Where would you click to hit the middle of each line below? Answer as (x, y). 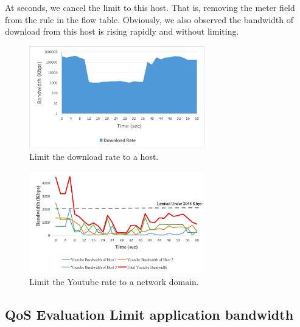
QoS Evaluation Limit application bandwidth (149, 314)
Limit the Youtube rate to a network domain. (114, 281)
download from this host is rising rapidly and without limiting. (122, 31)
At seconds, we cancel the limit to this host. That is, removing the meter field (150, 7)
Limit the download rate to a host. (94, 157)
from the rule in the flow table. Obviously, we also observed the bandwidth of (149, 19)
